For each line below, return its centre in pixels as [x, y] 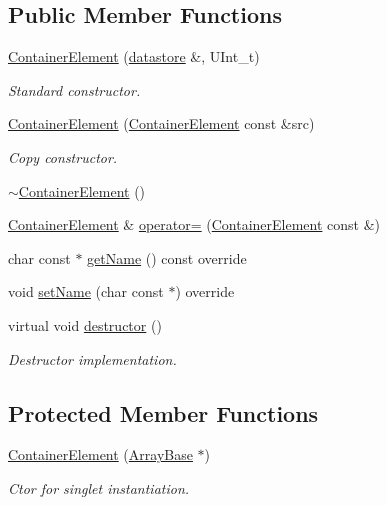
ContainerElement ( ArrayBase [100, 454]
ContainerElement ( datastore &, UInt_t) [134, 56]
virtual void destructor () [85, 324]
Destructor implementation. [92, 358]
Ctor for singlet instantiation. [99, 487]
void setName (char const [86, 291]
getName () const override [167, 257]
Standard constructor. [74, 89]
